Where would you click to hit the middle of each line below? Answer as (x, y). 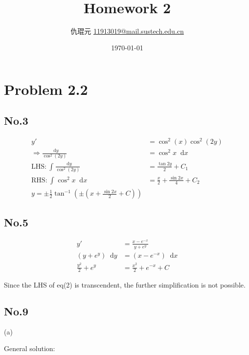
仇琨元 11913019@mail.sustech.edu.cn (127, 31)
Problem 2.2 (46, 89)
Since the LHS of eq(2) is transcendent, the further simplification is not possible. (125, 285)
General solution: (30, 348)
